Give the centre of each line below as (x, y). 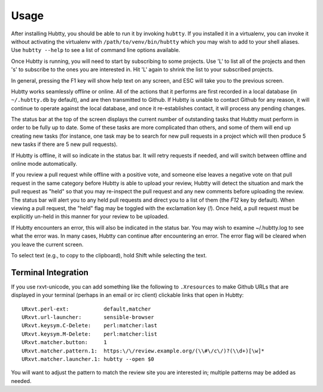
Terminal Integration (50, 272)
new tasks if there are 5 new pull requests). (64, 144)
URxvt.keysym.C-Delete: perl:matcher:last (90, 326)
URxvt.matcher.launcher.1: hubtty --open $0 (88, 359)
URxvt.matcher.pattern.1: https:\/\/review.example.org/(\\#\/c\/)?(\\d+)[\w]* (143, 351)
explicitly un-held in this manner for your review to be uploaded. (90, 217)
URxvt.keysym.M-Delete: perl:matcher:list (90, 334)
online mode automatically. (44, 164)
